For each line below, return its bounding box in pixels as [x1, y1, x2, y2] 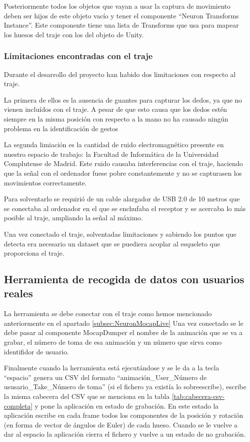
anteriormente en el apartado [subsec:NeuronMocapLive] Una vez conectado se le [4, 318, 244, 328]
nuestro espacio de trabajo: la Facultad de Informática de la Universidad [4, 149, 219, 159]
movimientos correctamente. [4, 177, 87, 187]
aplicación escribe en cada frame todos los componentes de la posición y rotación [4, 410, 243, 420]
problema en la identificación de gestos [4, 123, 118, 133]
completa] [4, 400, 33, 411]
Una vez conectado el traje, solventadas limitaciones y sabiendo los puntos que [4, 229, 236, 239]
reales [4, 286, 33, 301]
